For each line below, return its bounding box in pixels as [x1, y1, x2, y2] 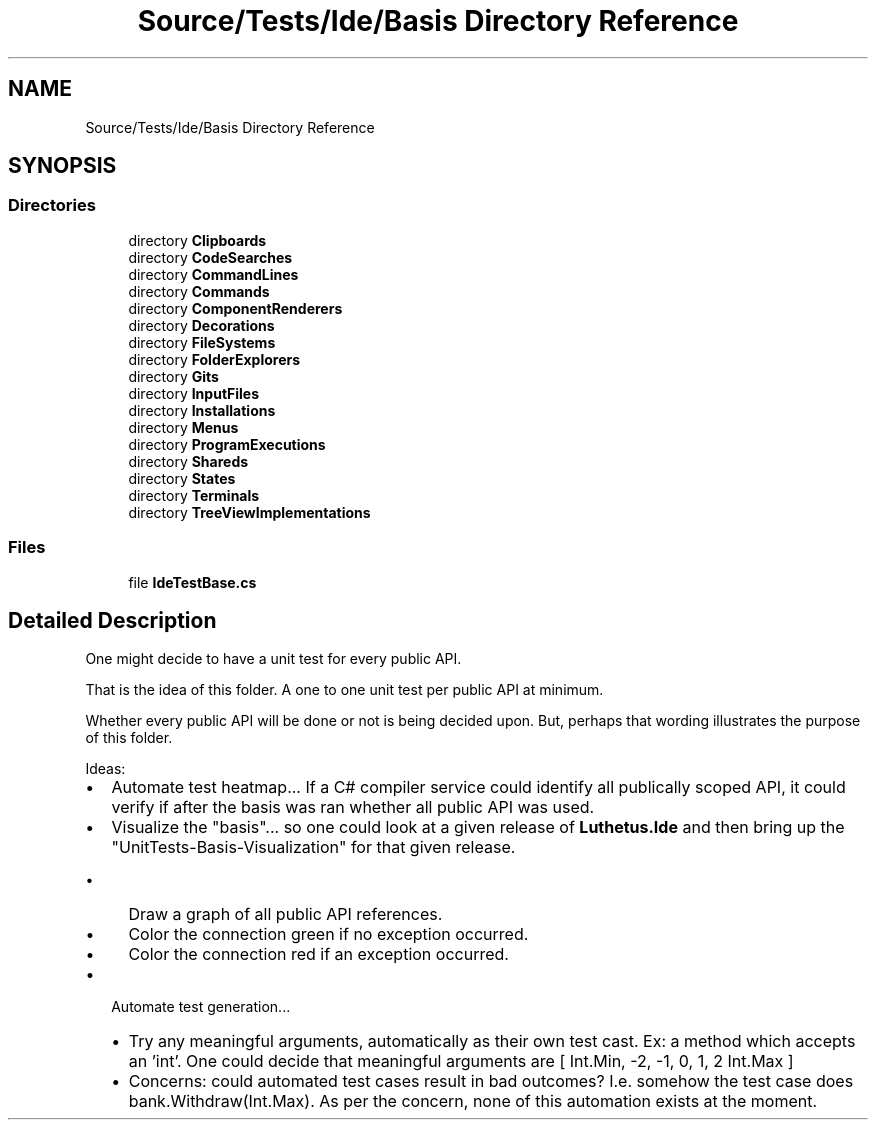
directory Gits [128, 367, 219, 385]
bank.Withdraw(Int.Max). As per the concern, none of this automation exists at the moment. [128, 1091, 818, 1112]
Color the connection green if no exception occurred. [128, 924, 529, 945]
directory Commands [128, 282, 270, 300]
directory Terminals [128, 486, 260, 504]
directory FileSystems [128, 333, 276, 351]
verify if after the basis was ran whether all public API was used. [111, 797, 595, 818]
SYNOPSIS [8, 153, 117, 179]
